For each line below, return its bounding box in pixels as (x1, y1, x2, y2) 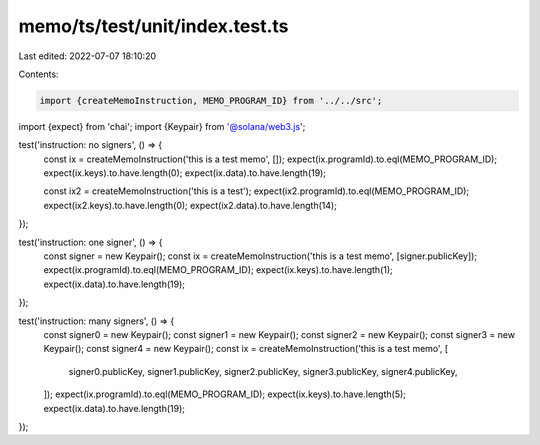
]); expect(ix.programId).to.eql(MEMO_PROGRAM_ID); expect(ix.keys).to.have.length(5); (43, 388, 407, 400)
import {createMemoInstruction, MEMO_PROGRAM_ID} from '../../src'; (39, 95, 383, 106)
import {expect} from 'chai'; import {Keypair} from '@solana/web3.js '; (18, 120, 306, 132)
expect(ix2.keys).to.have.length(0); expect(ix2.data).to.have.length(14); (43, 199, 337, 211)
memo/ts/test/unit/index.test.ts (18, 15, 289, 37)
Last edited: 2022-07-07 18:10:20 (18, 50, 157, 62)
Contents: (18, 68, 59, 80)
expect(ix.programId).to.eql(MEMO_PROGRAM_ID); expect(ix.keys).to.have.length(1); (43, 264, 394, 276)
